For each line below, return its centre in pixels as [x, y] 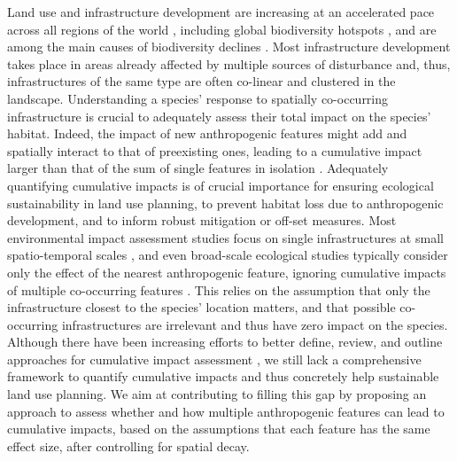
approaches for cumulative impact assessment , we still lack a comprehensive [214, 359]
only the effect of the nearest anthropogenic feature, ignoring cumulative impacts [227, 272]
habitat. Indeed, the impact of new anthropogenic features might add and [207, 133]
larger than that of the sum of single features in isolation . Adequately [198, 168]
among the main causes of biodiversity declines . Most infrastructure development [229, 47]
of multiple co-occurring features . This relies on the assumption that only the [219, 289]
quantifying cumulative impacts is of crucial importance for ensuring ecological [221, 185]
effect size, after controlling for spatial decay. [128, 445]
